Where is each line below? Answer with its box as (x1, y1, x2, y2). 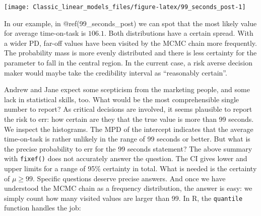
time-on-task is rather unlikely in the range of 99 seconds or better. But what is (4, 133, 250, 144)
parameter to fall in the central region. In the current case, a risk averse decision (4, 57, 252, 68)
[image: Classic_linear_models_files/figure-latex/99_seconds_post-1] (4, 4, 246, 11)
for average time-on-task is (4, 28, 86, 38)
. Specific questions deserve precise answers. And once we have (33, 173, 226, 183)
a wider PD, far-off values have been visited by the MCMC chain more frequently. (4, 37, 257, 48)
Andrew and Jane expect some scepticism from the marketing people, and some (4, 84, 250, 95)
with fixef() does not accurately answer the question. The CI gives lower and (4, 153, 247, 164)
